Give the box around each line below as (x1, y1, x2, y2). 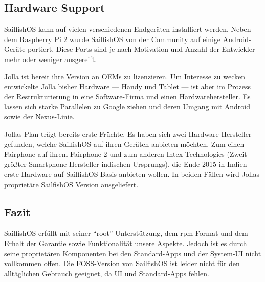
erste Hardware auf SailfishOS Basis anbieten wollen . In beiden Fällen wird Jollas (4, 168, 260, 179)
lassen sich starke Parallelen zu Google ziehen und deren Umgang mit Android (4, 101, 251, 112)
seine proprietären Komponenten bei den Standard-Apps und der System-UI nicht (4, 248, 261, 258)
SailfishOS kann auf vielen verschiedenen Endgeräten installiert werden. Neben (4, 24, 251, 34)
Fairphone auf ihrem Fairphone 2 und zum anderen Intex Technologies (4, 148, 225, 159)
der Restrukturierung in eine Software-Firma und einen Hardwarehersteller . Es (4, 91, 251, 102)
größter (4, 158, 27, 169)
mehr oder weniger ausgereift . (4, 53, 97, 64)
